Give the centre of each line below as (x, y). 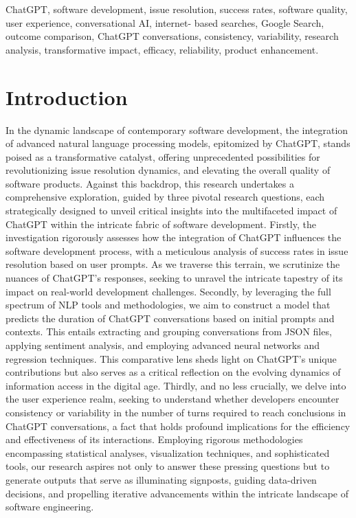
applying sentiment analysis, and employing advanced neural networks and (163, 345)
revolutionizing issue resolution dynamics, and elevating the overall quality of (168, 170)
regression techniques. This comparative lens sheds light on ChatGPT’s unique (171, 358)
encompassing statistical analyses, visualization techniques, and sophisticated (168, 452)
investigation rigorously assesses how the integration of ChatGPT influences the (174, 237)
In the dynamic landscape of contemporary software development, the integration (177, 129)
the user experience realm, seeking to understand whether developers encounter (173, 399)
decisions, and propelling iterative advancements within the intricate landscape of (177, 493)
